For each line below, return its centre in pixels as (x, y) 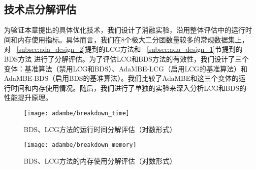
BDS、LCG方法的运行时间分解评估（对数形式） (100, 129)
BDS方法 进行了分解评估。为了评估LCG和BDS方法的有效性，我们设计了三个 (127, 58)
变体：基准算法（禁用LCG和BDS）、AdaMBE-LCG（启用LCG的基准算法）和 (126, 68)
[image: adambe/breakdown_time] (77, 113)
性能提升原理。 (28, 97)
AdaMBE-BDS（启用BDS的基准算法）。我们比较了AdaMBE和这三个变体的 (121, 78)
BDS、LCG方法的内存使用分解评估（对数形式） (100, 160)
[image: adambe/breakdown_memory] (80, 145)
